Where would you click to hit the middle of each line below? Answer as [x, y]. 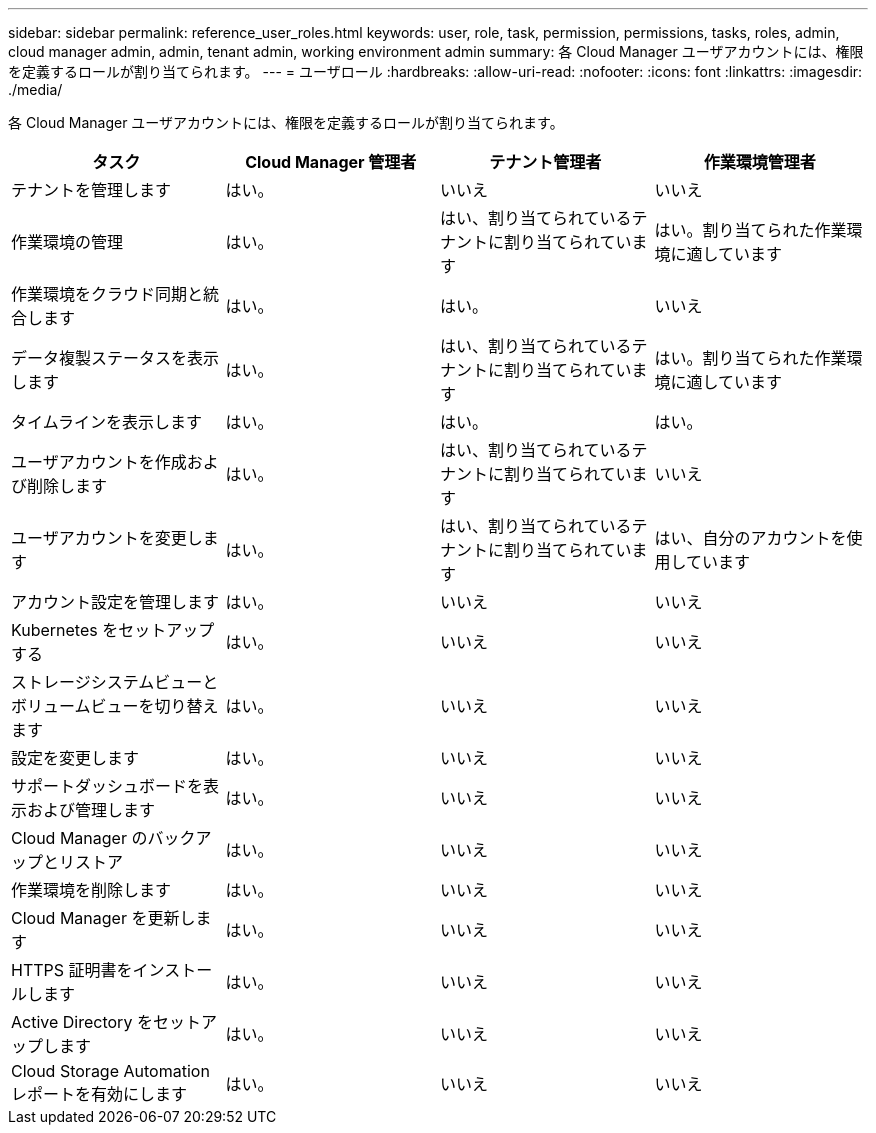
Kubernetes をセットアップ [113, 630]
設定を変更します [75, 758]
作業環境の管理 [67, 242]
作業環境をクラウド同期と [107, 294]
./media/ [35, 89]
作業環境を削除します [91, 890]
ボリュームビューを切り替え [115, 706]
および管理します [91, 810]
